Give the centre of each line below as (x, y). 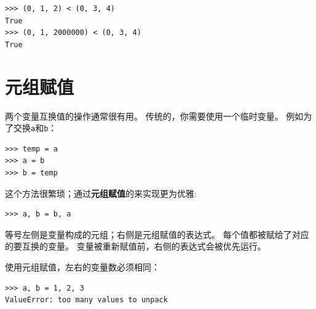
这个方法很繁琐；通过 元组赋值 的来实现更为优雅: (101, 193)
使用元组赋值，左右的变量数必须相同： (82, 266)
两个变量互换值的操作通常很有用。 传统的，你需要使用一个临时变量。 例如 (154, 116)
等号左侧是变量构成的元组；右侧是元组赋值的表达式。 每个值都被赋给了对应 (157, 234)
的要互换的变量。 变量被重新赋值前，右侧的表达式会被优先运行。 (136, 246)
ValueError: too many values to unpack (86, 300)
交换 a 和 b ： (35, 128)
